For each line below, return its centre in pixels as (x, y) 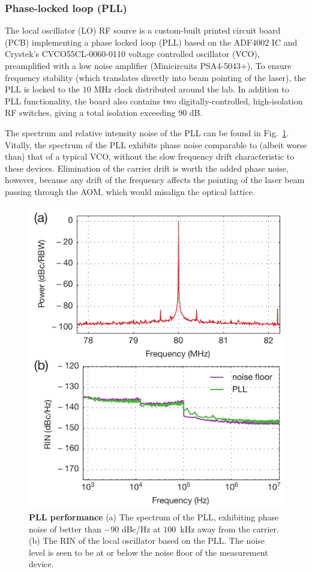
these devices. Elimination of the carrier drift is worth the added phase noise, (147, 168)
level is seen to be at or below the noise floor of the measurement (148, 552)
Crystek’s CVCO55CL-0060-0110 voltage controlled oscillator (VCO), (132, 54)
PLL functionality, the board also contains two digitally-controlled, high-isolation (154, 101)
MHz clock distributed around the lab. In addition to (191, 89)
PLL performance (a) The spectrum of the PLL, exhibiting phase (154, 516)
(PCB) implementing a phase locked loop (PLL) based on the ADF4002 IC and (151, 42)
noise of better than (65, 528)
